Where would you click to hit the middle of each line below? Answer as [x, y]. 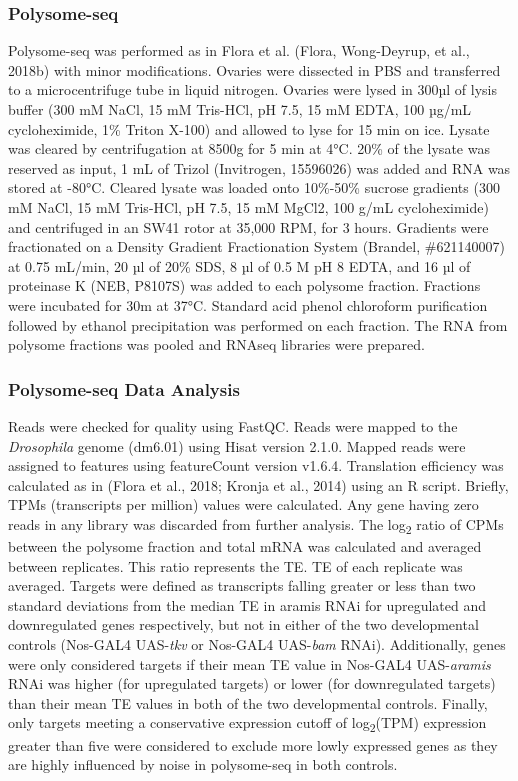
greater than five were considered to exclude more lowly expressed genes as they [253, 744]
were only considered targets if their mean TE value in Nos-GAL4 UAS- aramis [249, 663]
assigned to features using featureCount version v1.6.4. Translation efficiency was [256, 465]
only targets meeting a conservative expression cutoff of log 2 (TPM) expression [247, 724]
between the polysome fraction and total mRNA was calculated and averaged [245, 546]
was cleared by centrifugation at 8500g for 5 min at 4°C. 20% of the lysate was [249, 148]
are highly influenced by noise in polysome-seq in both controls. [203, 764]
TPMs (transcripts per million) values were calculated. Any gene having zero [243, 504]
